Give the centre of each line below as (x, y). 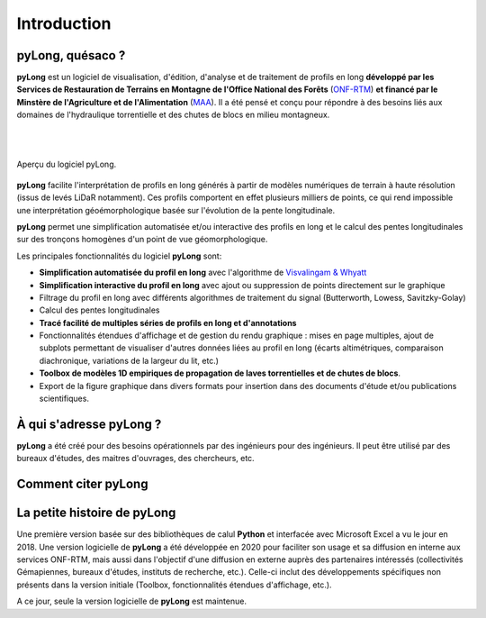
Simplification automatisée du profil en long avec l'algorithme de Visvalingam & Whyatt (203, 273)
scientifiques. (64, 399)
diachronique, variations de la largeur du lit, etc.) (129, 360)
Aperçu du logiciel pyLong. (67, 164)
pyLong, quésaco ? (71, 55)
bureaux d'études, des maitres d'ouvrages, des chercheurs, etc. (136, 459)
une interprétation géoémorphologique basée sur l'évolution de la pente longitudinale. (176, 210)
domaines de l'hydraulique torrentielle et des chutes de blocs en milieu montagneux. (173, 115)
